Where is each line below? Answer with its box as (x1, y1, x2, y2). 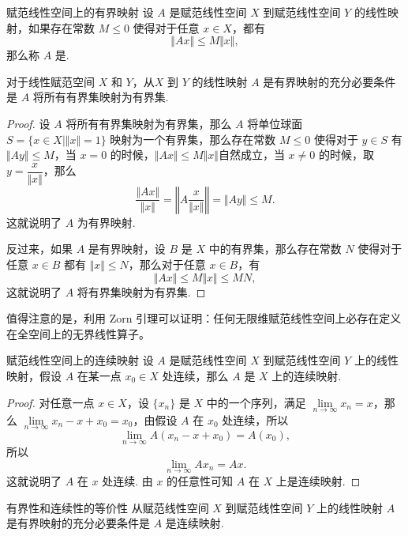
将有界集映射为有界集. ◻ (77, 283, 206, 300)
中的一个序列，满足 (206, 394, 306, 410)
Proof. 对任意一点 (6, 394, 95, 410)
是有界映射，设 (88, 240, 166, 257)
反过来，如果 (6, 240, 73, 257)
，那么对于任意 (128, 256, 206, 272)
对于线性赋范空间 (6, 73, 95, 89)
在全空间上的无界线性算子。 (6, 325, 150, 342)
